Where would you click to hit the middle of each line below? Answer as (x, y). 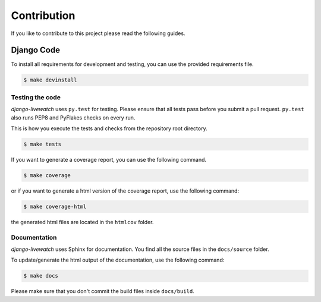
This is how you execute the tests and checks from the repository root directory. (109, 128)
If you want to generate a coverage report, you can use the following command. (109, 159)
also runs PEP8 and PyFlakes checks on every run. (73, 117)
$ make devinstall (50, 80)
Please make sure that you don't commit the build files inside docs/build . (103, 291)
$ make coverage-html (55, 206)
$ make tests (43, 144)
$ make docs (41, 276)
